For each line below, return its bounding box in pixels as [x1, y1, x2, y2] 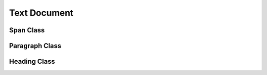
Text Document [9, 7, 74, 18]
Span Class [9, 26, 45, 34]
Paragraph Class [9, 42, 61, 50]
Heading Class [9, 57, 55, 66]
